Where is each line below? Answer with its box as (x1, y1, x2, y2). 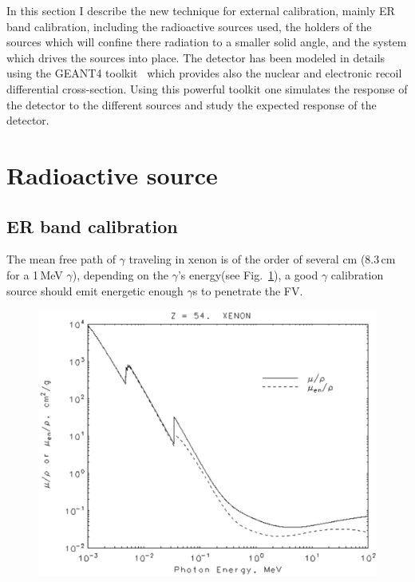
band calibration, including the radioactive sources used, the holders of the (6, 18, 372, 34)
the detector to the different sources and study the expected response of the (6, 96, 377, 113)
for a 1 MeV (6, 266, 63, 283)
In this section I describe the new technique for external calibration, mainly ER (6, 2, 395, 18)
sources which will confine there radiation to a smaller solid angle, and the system (6, 34, 407, 50)
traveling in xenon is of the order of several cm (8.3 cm (128, 251, 396, 267)
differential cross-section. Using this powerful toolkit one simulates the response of (6, 80, 408, 97)
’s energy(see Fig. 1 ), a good (177, 266, 318, 283)
